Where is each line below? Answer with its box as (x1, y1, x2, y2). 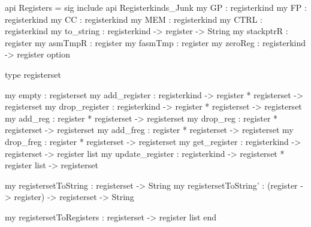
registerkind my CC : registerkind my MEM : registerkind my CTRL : (5, 13, 262, 25)
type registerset (5, 68, 61, 80)
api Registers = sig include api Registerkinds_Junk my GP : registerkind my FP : (5, 1, 307, 13)
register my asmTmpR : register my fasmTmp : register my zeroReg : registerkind (5, 36, 306, 49)
